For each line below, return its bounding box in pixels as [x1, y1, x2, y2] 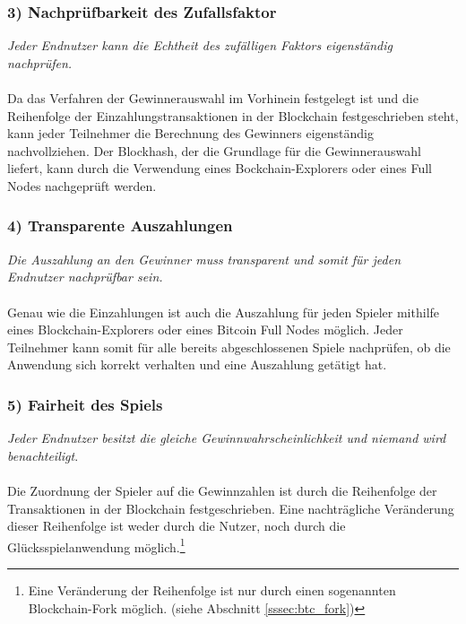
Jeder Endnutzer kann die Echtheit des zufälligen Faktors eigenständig [7, 36, 393, 55]
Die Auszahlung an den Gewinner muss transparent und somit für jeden [7, 249, 401, 268]
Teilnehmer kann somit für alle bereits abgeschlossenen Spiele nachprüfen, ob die [7, 337, 451, 356]
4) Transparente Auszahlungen [7, 214, 233, 237]
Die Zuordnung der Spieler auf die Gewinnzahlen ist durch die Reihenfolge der [7, 481, 437, 499]
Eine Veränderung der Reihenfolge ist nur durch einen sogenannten [28, 580, 396, 599]
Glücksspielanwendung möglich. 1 [7, 534, 186, 556]
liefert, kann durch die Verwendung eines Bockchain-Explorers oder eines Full [7, 159, 432, 178]
